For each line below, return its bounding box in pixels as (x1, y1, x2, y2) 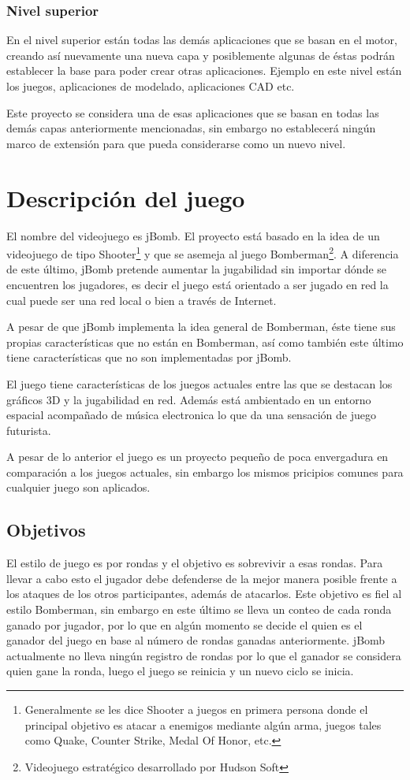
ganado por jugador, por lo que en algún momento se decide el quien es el (6, 616, 363, 633)
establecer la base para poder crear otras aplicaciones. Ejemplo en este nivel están (6, 62, 402, 79)
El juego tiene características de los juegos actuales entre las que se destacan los (6, 375, 393, 392)
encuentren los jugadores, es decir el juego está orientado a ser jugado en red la (6, 276, 389, 292)
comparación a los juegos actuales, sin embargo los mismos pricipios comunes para (6, 463, 404, 480)
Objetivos (6, 518, 86, 542)
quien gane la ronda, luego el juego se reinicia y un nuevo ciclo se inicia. (6, 663, 354, 679)
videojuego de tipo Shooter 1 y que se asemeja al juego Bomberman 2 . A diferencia (6, 243, 399, 262)
